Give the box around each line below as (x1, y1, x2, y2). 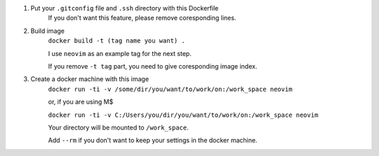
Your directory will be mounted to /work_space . (48, 123, 189, 132)
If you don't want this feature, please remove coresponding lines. (48, 14, 237, 22)
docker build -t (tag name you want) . (48, 37, 185, 45)
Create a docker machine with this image (30, 75, 149, 83)
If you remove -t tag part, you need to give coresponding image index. (48, 62, 258, 70)
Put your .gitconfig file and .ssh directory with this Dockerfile (30, 4, 219, 12)
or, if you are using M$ (48, 98, 114, 106)
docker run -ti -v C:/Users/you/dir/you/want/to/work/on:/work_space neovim (48, 111, 319, 119)
